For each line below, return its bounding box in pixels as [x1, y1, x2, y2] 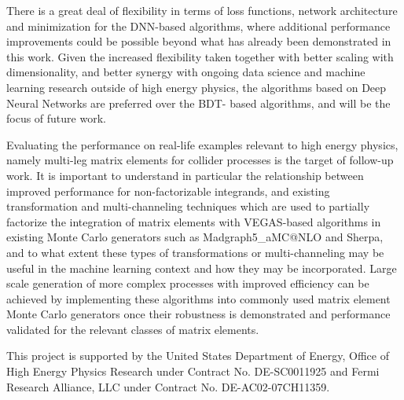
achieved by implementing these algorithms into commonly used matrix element [6, 290, 391, 306]
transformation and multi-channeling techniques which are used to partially [6, 198, 370, 215]
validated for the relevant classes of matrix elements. [6, 321, 259, 337]
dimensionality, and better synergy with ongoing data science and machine [6, 64, 365, 80]
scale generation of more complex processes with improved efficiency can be [6, 275, 369, 292]
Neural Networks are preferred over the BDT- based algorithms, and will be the [6, 94, 391, 111]
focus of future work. [6, 110, 106, 127]
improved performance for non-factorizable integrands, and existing [6, 182, 330, 199]
